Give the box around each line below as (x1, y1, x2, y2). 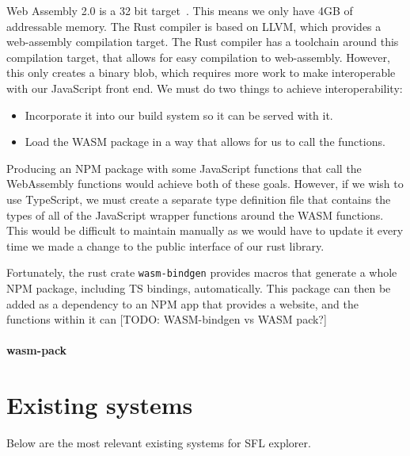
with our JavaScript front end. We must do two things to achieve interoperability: (6, 79, 403, 96)
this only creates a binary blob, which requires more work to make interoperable (6, 64, 396, 81)
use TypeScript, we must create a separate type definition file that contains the (6, 190, 391, 207)
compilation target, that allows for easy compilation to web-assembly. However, (6, 48, 390, 65)
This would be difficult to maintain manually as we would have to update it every (6, 222, 404, 239)
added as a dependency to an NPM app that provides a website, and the (6, 295, 359, 312)
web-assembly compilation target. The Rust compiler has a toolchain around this (6, 33, 399, 50)
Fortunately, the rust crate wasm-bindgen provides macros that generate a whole (6, 264, 397, 281)
